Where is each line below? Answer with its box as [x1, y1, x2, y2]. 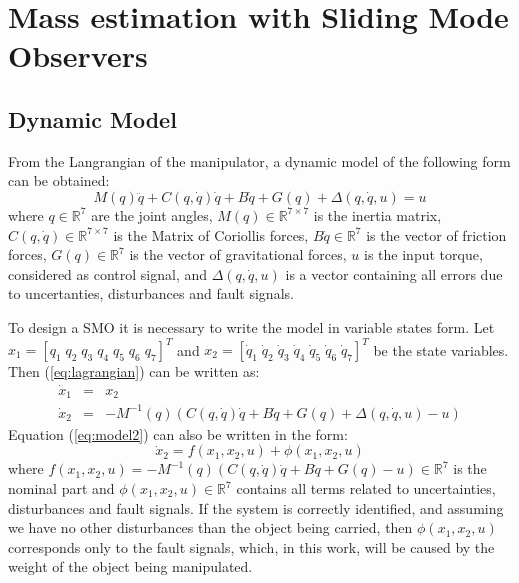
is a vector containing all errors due [285, 263, 503, 284]
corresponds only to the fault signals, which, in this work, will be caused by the [8, 536, 495, 557]
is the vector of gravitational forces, [129, 244, 347, 265]
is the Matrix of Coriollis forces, [113, 224, 309, 245]
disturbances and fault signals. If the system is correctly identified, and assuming [8, 497, 504, 518]
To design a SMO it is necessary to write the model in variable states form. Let [8, 316, 495, 337]
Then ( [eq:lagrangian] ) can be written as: [8, 361, 260, 382]
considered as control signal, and [8, 263, 208, 284]
